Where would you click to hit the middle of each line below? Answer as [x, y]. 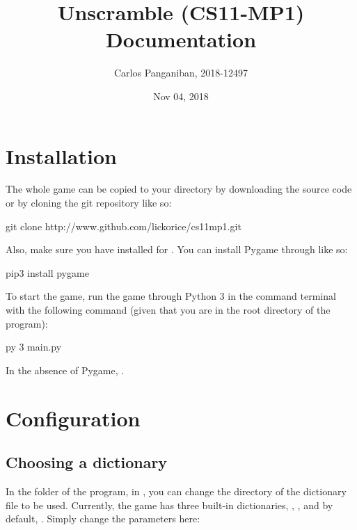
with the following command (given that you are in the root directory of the [168, 310]
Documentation [181, 39]
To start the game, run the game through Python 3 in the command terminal [171, 296]
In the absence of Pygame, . [65, 370]
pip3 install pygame [47, 272]
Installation [61, 155]
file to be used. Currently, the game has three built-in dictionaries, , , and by [169, 505]
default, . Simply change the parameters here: [103, 519]
